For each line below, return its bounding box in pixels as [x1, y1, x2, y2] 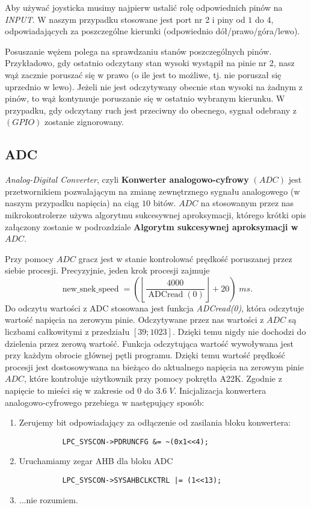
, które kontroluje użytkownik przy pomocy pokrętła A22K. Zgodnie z [24, 372, 282, 385]
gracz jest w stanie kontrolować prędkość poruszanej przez [78, 252, 292, 265]
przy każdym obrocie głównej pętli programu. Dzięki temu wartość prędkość [5, 349, 285, 361]
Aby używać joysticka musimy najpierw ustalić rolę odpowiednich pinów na [5, 1, 283, 13]
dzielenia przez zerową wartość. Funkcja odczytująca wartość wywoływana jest [5, 337, 294, 349]
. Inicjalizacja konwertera [174, 384, 266, 397]
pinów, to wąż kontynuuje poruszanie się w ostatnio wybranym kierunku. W [5, 92, 285, 105]
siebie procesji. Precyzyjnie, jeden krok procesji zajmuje [5, 264, 210, 277]
